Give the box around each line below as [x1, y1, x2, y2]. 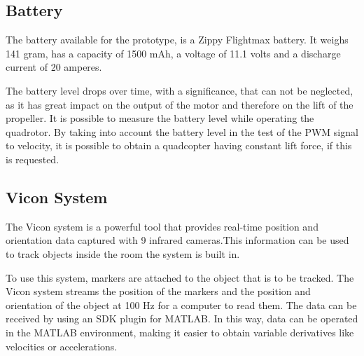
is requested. [6, 151, 59, 166]
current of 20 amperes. [6, 60, 102, 74]
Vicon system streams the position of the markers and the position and [6, 284, 311, 299]
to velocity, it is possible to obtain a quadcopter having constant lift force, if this [6, 138, 352, 153]
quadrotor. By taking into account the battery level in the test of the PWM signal [6, 124, 358, 139]
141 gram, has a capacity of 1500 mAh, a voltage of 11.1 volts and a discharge [6, 46, 341, 60]
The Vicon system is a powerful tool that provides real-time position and [6, 219, 318, 233]
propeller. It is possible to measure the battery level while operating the [6, 111, 314, 125]
